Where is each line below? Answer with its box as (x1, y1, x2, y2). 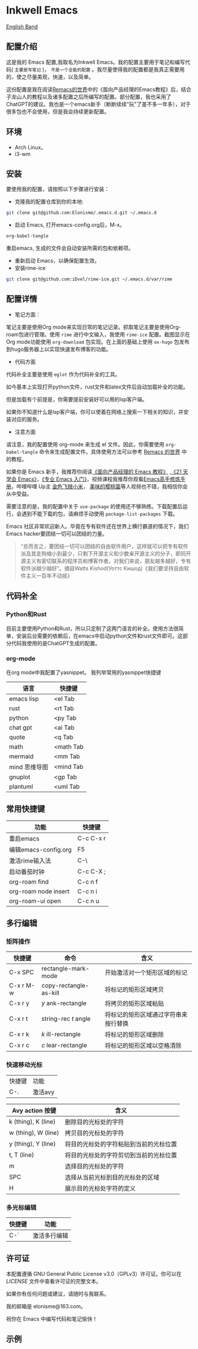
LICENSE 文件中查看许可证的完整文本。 (6, 1278, 102, 1285)
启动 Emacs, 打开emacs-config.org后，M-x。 (14, 221, 126, 228)
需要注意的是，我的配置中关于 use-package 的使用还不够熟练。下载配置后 (6, 502, 183, 509)
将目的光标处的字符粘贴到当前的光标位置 (64, 1140, 177, 1148)
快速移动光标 (6, 1061, 43, 1069)
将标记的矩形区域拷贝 (105, 985, 164, 994)
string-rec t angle (41, 1015, 91, 1023)
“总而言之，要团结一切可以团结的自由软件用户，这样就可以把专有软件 (20, 543, 189, 550)
